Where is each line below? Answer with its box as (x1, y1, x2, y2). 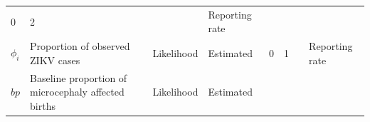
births (30, 98, 55, 113)
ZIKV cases (30, 52, 80, 67)
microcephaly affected (30, 84, 125, 99)
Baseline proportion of (30, 70, 127, 85)
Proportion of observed (30, 39, 130, 54)
